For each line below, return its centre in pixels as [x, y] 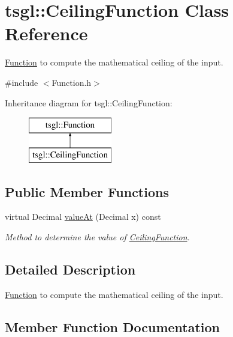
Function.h [72, 82]
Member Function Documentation [113, 326]
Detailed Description [70, 269]
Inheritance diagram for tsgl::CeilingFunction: [89, 102]
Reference [46, 33]
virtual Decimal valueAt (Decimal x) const [83, 217]
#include [22, 82]
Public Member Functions [87, 191]
